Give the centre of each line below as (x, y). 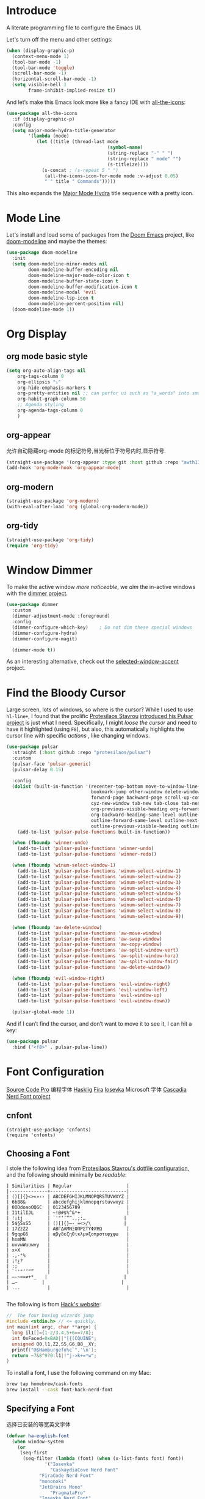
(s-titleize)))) (128, 165)
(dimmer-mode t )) (34, 650)
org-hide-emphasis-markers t (54, 388)
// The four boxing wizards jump (50, 1316)
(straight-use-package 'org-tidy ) (50, 540)
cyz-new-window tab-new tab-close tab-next (147, 804)
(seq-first (34, 1453)
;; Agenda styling (41, 405)
